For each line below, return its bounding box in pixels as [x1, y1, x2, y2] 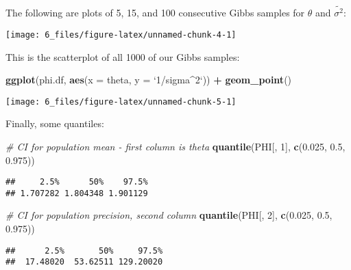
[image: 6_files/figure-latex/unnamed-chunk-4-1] [5, 29, 237, 40]
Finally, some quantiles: [5, 116, 104, 131]
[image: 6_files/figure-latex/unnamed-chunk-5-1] [5, 96, 237, 107]
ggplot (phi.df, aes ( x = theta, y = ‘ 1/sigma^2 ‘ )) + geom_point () [5, 72, 292, 87]
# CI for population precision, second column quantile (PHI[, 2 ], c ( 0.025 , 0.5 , [5, 208, 332, 222]
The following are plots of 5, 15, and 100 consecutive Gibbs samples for [5, 5, 305, 20]
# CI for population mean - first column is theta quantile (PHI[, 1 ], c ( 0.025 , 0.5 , [5, 139, 346, 153]
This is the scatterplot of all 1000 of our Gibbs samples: [5, 49, 240, 64]
